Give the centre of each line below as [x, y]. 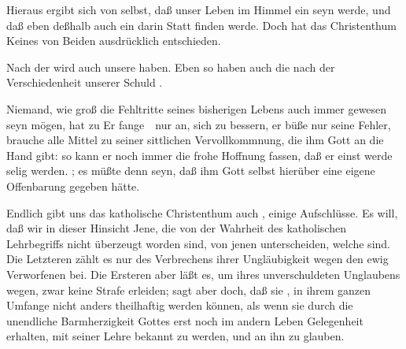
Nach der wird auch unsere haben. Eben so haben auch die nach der [171, 67]
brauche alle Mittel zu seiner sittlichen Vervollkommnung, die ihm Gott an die [195, 140]
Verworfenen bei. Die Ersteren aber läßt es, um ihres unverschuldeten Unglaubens [203, 274]
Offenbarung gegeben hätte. [73, 186]
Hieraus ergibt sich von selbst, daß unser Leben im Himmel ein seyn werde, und [199, 9]
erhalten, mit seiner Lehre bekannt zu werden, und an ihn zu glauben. [175, 336]
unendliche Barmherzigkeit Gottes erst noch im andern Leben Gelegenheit [185, 320]
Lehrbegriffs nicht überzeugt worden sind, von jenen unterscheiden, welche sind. [198, 243]
